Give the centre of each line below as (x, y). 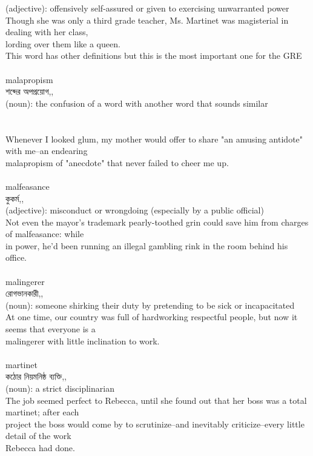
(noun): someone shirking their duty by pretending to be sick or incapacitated (150, 305)
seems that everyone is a (51, 329)
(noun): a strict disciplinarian (60, 388)
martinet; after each (42, 412)
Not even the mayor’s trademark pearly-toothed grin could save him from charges (157, 222)
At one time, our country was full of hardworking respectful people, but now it (152, 317)
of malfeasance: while (45, 234)
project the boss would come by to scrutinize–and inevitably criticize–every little (155, 424)
